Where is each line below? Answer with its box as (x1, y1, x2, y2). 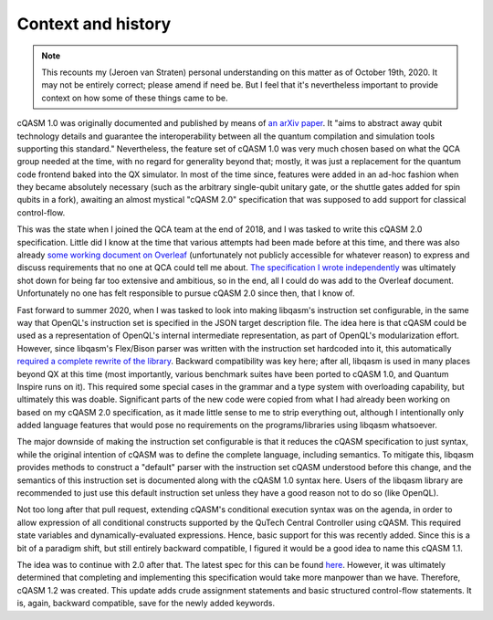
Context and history (16, 14, 172, 34)
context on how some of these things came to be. (41, 92, 228, 103)
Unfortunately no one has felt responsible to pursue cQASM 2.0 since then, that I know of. (16, 288, 355, 299)
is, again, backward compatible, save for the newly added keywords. (16, 598, 276, 609)
